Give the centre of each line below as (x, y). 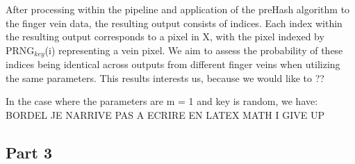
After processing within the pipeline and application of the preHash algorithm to (178, 9)
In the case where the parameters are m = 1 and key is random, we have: (162, 101)
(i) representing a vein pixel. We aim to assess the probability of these (194, 50)
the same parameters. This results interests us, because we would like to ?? (165, 77)
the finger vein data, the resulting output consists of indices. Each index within (174, 23)
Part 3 (29, 152)
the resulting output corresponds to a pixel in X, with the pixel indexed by (165, 36)
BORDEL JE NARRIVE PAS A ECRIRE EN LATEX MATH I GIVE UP (165, 115)
